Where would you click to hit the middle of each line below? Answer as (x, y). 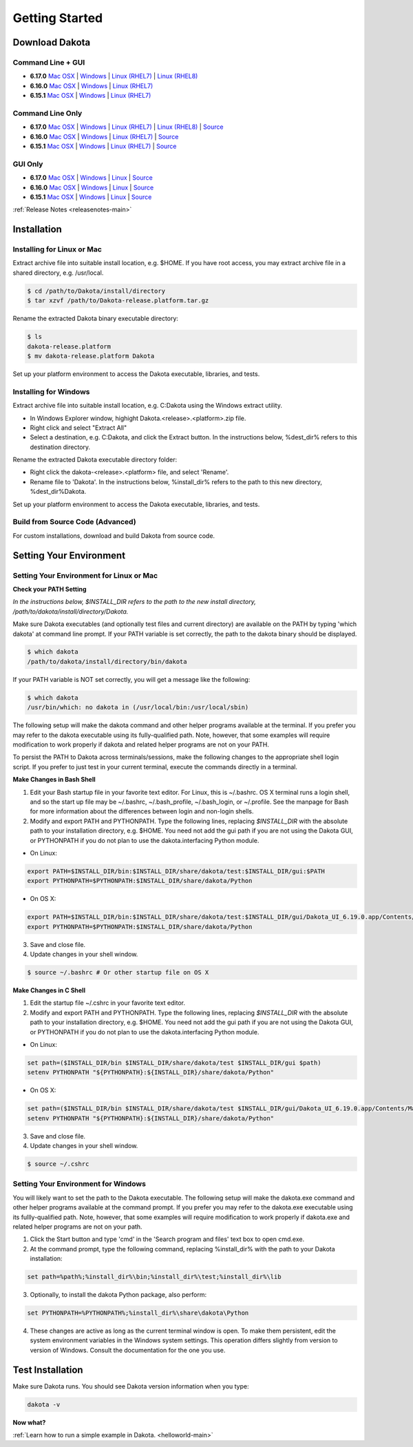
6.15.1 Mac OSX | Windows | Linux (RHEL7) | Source (103, 146)
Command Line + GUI (49, 62)
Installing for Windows (51, 391)
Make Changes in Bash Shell (54, 780)
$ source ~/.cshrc (58, 1164)
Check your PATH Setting (50, 589)
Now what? (29, 1422)
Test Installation (48, 1370)
